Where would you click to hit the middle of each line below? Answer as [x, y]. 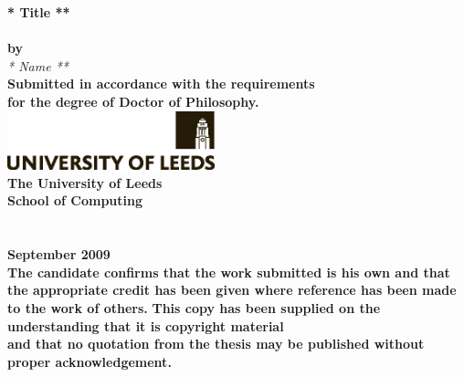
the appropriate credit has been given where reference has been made [232, 290]
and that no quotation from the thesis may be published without [216, 344]
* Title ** [39, 12]
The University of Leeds [85, 182]
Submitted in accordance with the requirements [161, 84]
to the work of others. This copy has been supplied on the [194, 307]
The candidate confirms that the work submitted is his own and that [229, 272]
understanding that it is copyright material [146, 325]
